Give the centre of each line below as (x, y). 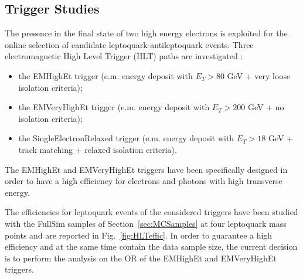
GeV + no (266, 107)
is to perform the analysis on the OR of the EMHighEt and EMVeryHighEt (141, 258)
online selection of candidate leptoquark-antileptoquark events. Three (129, 44)
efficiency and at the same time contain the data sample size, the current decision (151, 246)
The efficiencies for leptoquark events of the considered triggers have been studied (151, 212)
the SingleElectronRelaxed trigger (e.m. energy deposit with (126, 138)
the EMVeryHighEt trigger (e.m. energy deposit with (114, 107)
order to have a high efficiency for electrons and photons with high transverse (144, 181)
